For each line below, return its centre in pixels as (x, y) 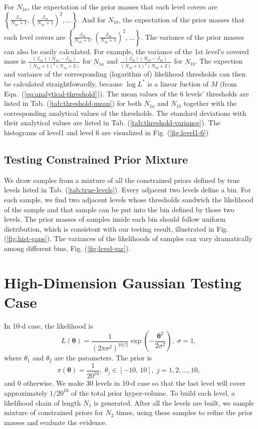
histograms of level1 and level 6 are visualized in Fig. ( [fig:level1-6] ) (106, 132)
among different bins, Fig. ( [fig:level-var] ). (67, 248)
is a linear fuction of (178, 83)
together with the (210, 103)
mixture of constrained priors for (54, 412)
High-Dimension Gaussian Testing (123, 282)
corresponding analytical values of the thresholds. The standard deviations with (125, 113)
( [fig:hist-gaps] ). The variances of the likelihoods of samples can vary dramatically (128, 238)
